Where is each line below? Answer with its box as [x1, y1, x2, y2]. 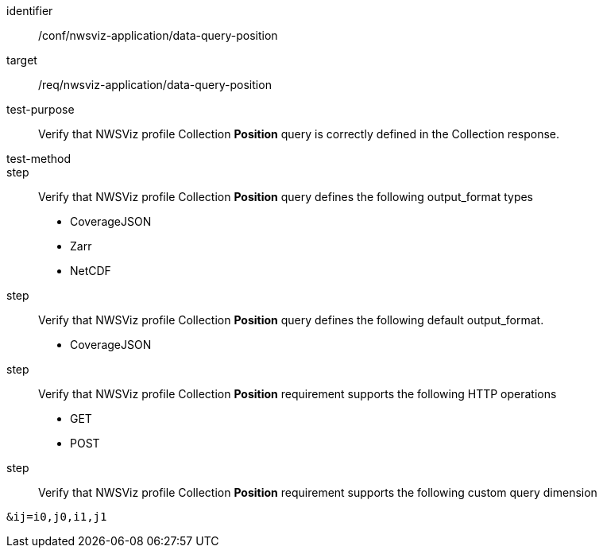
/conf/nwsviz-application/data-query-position [38, 29, 278, 42]
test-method [6, 152, 71, 165]
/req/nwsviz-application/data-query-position [38, 78, 272, 91]
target [6, 53, 37, 67]
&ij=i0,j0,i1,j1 [6, 510, 107, 523]
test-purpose [6, 103, 75, 116]
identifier [6, 4, 53, 17]
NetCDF [70, 264, 111, 277]
